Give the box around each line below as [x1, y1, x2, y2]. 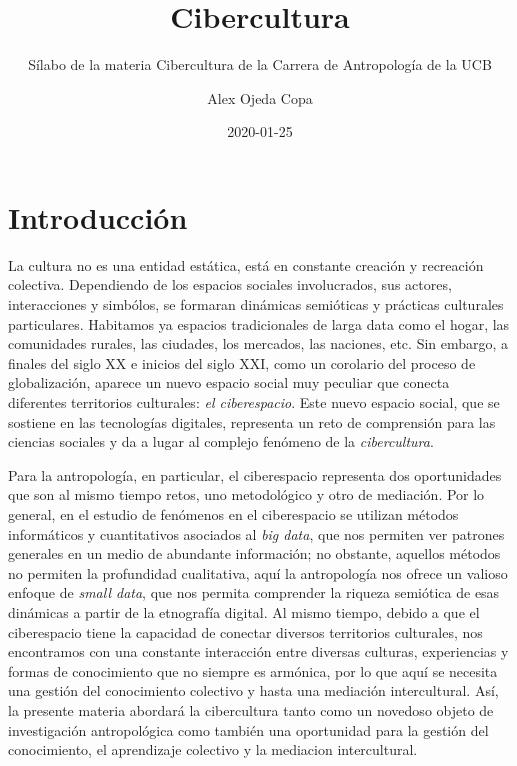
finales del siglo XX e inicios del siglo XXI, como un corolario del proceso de [8, 352, 476, 373]
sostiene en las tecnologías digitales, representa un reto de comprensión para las [8, 411, 496, 432]
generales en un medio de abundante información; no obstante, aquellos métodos [8, 543, 501, 564]
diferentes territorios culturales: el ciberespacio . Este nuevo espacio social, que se [8, 392, 500, 412]
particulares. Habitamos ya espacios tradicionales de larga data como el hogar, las [8, 313, 510, 334]
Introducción [8, 196, 188, 237]
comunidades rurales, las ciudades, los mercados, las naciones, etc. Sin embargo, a [8, 333, 509, 354]
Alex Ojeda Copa [207, 87, 313, 108]
